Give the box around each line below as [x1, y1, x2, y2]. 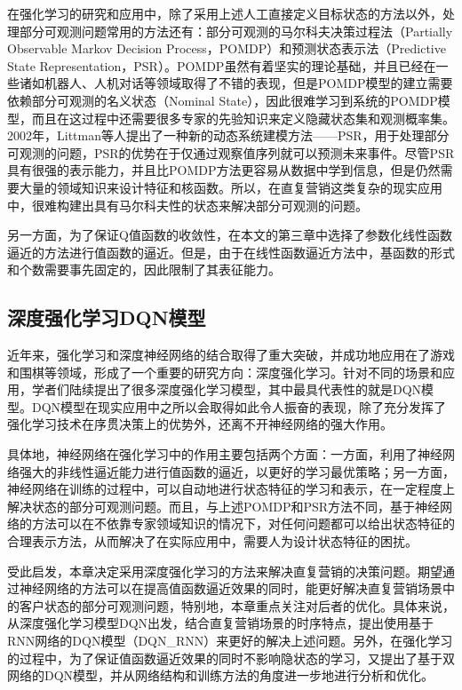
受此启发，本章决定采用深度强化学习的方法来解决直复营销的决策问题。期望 [7, 561, 442, 580]
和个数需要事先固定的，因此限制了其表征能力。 [7, 260, 281, 279]
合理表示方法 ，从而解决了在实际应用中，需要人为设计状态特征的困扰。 [7, 532, 418, 551]
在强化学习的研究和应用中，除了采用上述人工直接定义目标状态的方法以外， [7, 4, 442, 22]
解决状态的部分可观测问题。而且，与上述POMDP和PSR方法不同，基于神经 [7, 496, 441, 515]
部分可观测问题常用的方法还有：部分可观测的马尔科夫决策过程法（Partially [19, 21, 453, 40]
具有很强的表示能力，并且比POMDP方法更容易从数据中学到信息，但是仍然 [7, 161, 441, 179]
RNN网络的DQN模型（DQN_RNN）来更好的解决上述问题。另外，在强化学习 [7, 631, 453, 650]
